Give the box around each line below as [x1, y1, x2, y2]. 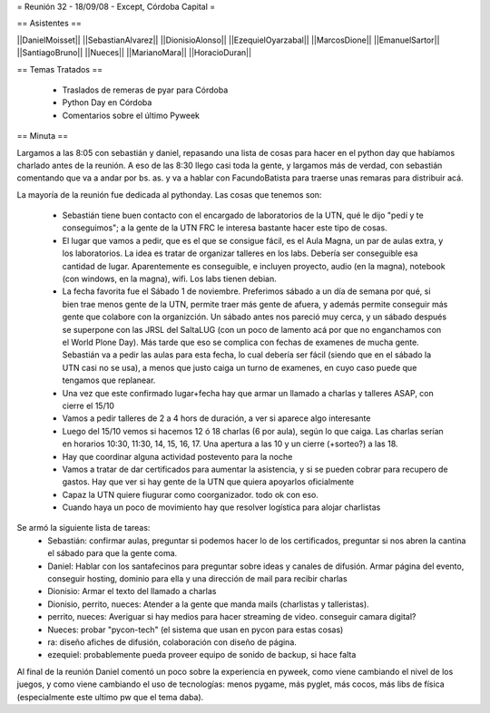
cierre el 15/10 [62, 400, 115, 411]
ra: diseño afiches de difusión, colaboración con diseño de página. [47, 636, 297, 648]
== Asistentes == [16, 18, 82, 29]
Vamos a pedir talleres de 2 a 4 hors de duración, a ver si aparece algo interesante [62, 413, 371, 424]
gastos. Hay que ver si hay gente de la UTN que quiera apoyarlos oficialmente [62, 476, 354, 487]
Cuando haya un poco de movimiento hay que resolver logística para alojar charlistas [62, 502, 381, 513]
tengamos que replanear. [62, 375, 156, 386]
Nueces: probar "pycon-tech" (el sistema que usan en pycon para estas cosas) [47, 624, 344, 635]
